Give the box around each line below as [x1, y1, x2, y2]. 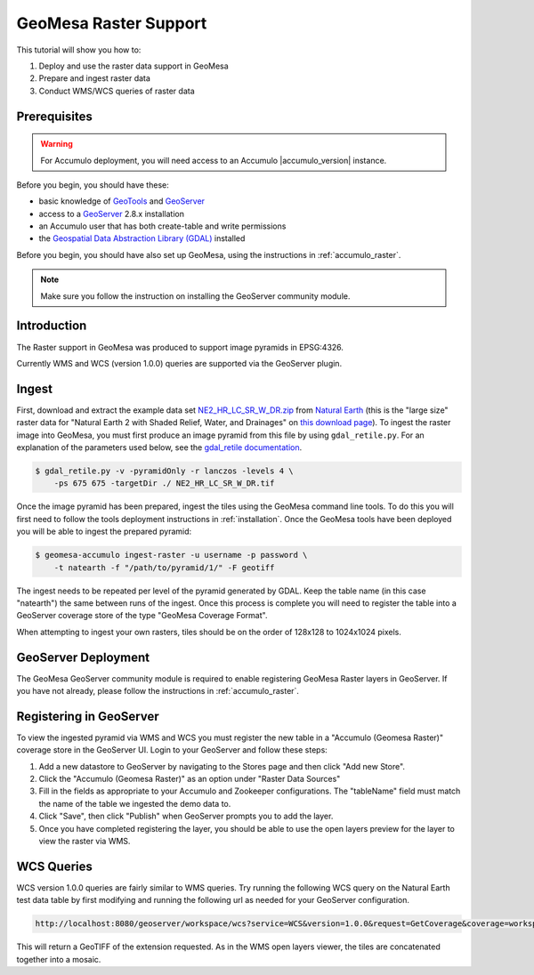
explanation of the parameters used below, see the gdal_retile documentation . [16, 442, 303, 453]
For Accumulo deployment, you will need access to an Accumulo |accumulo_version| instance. [40, 155, 387, 165]
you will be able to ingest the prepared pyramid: [16, 526, 192, 537]
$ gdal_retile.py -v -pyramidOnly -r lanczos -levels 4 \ [35, 466, 294, 476]
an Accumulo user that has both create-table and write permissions [38, 221, 287, 231]
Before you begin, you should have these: [16, 179, 169, 190]
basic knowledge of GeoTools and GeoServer [38, 196, 205, 206]
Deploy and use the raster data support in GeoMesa [38, 60, 229, 71]
